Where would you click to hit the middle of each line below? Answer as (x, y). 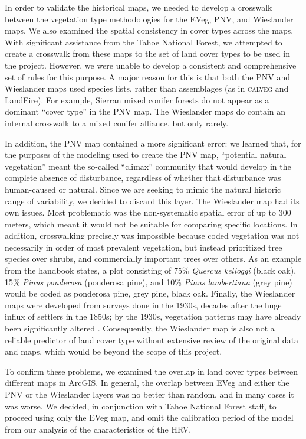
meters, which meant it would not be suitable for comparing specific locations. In (151, 224)
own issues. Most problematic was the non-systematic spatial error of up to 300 (148, 212)
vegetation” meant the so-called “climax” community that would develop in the (148, 166)
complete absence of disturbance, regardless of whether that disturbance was (143, 178)
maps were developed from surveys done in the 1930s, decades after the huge (143, 305)
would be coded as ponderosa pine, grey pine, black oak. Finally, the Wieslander (150, 293)
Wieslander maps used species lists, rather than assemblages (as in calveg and (147, 88)
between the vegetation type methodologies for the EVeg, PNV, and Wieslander (149, 19)
